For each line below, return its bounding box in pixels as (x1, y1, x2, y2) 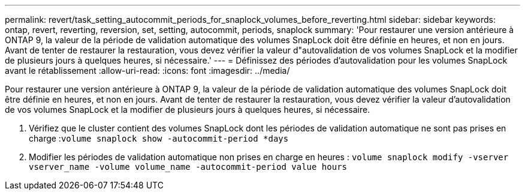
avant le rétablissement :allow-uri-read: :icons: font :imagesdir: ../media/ (5, 65, 290, 76)
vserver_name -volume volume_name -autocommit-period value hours (29, 162, 348, 172)
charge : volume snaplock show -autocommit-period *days (29, 133, 289, 143)
